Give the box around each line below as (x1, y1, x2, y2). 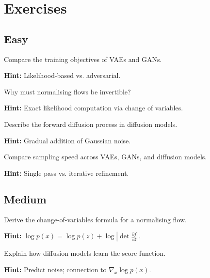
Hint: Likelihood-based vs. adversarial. (4, 70, 121, 80)
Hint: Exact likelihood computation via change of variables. (4, 103, 183, 113)
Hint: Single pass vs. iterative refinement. (4, 168, 129, 178)
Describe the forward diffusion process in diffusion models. (4, 119, 178, 129)
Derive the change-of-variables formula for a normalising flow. (4, 214, 187, 224)
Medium (4, 191, 47, 206)
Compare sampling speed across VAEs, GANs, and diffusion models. (4, 152, 207, 162)
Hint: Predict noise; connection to (4, 264, 107, 274)
